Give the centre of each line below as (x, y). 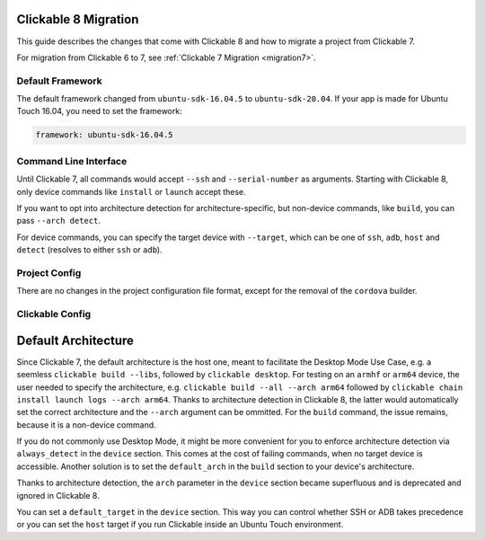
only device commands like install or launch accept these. (131, 191)
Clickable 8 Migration (78, 19)
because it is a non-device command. (86, 425)
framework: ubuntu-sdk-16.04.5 (105, 135)
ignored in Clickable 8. (58, 495)
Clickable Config (54, 314)
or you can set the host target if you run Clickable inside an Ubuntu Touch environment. (180, 525)
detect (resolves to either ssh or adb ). (89, 250)
